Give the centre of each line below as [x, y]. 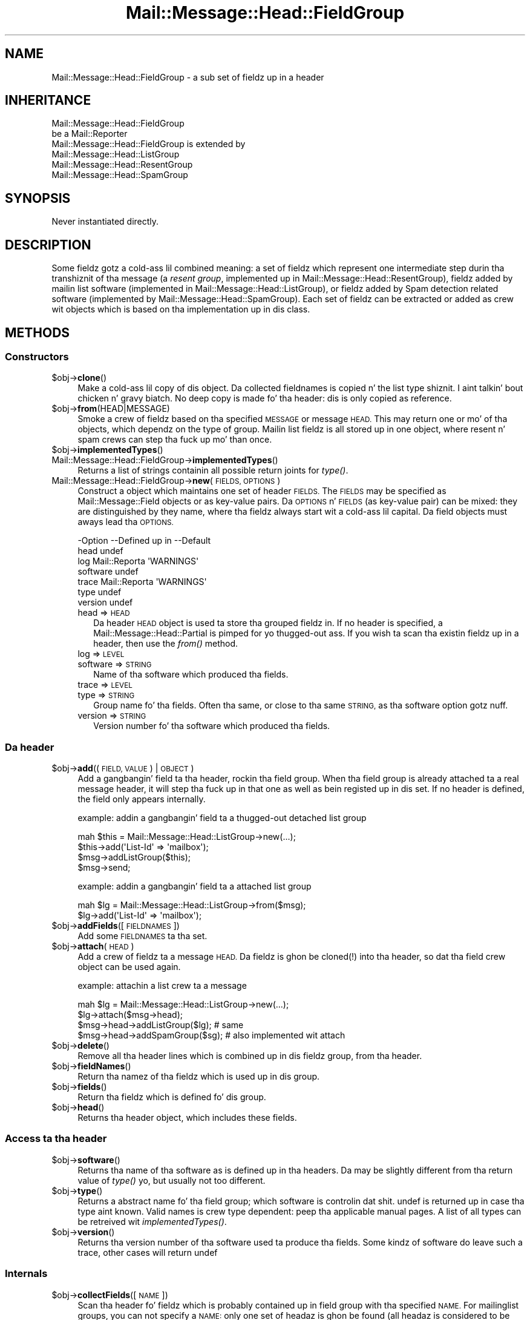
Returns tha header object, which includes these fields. [187, 1118]
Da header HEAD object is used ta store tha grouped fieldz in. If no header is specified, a [268, 623]
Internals [26, 1274]
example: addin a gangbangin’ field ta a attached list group [195, 886]
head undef [100, 551]
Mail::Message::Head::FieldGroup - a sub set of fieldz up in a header [188, 77]
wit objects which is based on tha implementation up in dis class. [181, 309]
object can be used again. [129, 967]
